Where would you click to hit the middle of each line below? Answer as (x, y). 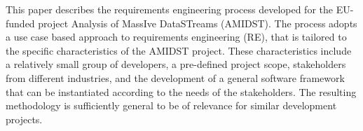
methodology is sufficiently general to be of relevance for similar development (171, 105)
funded (20, 23)
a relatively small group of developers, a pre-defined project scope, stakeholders (176, 64)
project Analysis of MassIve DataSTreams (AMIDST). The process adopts (198, 23)
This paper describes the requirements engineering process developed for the (169, 9)
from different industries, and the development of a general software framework (175, 77)
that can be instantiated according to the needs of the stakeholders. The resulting (181, 91)
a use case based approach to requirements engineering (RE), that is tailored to (176, 37)
